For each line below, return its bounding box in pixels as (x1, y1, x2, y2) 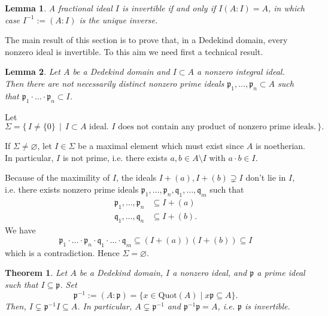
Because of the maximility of (5, 171, 110, 184)
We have (5, 224, 36, 236)
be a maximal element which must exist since (78, 139, 244, 152)
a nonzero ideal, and (172, 266, 247, 279)
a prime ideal (257, 266, 305, 279)
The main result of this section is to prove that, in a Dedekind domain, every (5, 34, 288, 46)
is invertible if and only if (122, 2, 216, 14)
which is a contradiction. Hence (5, 246, 120, 259)
